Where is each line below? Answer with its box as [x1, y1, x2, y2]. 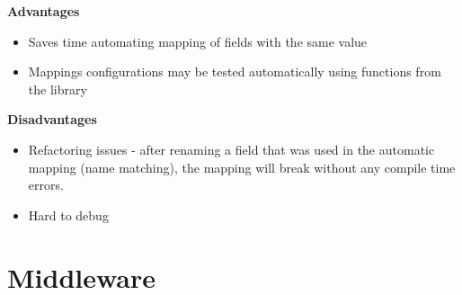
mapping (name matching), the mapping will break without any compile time [28, 157, 456, 176]
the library [28, 79, 87, 98]
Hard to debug [28, 205, 109, 224]
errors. [28, 175, 64, 194]
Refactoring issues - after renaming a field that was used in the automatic [28, 139, 435, 158]
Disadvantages [7, 110, 97, 129]
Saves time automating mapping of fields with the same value [28, 31, 368, 50]
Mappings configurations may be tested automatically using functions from [28, 62, 441, 81]
